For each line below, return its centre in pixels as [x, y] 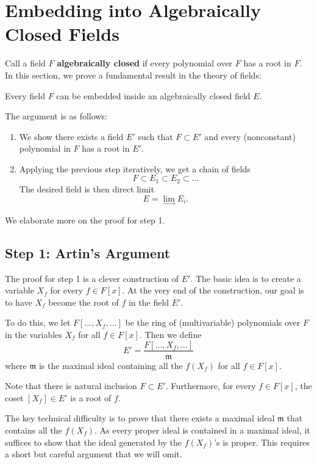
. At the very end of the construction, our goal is [213, 290]
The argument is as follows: [56, 116]
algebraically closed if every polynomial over [145, 63]
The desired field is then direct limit [87, 188]
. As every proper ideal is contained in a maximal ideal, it [202, 430]
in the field [149, 302]
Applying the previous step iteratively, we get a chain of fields [135, 168]
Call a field [25, 63]
